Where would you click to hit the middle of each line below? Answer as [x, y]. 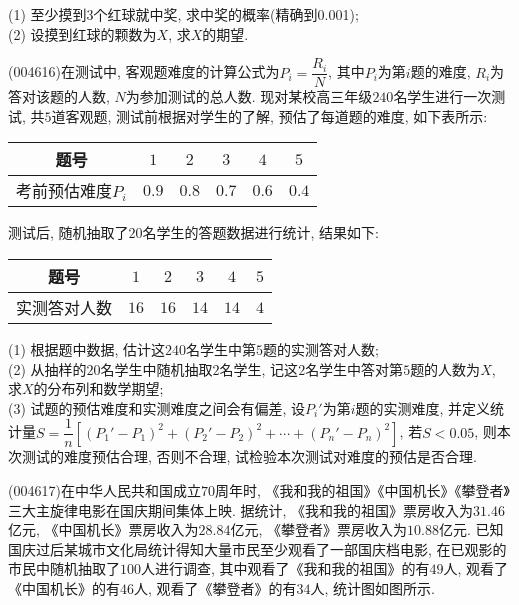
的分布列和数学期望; [98, 388]
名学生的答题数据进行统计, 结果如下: [261, 232]
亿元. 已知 [471, 529]
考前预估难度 [64, 191]
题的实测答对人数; [321, 349]
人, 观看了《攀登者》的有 [215, 588]
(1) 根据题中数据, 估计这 [87, 349]
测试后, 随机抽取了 [68, 232]
